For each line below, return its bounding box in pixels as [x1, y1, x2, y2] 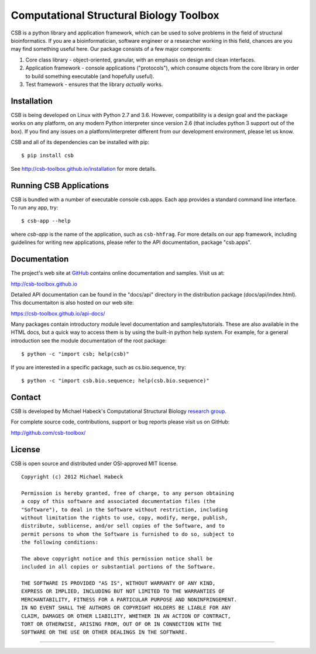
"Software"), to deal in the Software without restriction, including [21, 506, 228, 513]
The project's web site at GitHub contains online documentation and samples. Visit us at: [11, 270, 225, 277]
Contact [11, 392, 41, 402]
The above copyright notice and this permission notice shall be [21, 555, 213, 562]
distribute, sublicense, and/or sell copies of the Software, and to [21, 522, 225, 529]
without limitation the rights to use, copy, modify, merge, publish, [21, 514, 228, 521]
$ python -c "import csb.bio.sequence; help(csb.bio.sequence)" [21, 377, 210, 384]
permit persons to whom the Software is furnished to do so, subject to [21, 531, 234, 538]
